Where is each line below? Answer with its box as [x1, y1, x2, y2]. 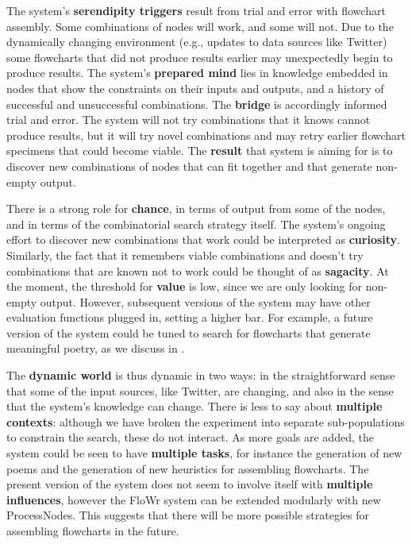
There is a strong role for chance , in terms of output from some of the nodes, [6, 200, 386, 217]
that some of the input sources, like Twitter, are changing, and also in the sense [6, 382, 394, 399]
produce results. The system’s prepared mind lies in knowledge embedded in [6, 64, 388, 81]
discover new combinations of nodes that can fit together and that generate [6, 157, 372, 174]
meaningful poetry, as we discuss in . [6, 340, 185, 357]
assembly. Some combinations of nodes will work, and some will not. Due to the [6, 17, 394, 34]
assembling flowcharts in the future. [6, 523, 179, 538]
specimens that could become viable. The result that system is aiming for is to [6, 142, 393, 159]
